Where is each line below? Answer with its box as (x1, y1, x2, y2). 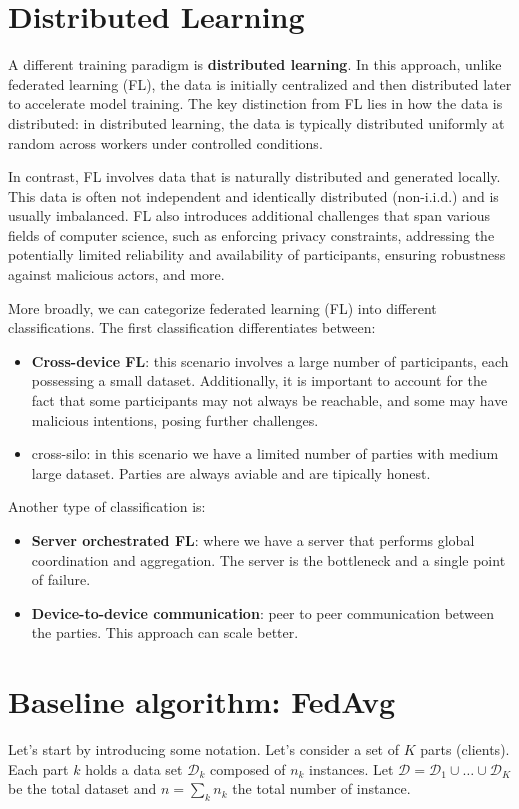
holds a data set (85, 758, 183, 779)
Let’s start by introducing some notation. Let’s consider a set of (8, 739, 400, 760)
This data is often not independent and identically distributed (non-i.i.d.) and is (8, 185, 499, 206)
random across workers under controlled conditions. (8, 132, 323, 153)
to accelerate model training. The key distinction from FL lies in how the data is (8, 93, 503, 114)
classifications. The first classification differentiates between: (8, 317, 376, 338)
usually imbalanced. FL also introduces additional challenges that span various (8, 205, 491, 226)
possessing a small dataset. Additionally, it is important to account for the (31, 370, 488, 391)
